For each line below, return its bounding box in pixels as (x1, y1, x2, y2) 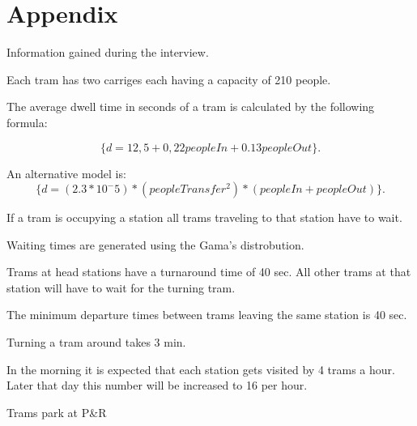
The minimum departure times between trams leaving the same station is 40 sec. (6, 306, 407, 323)
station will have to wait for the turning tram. (6, 279, 236, 296)
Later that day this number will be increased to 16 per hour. (6, 377, 308, 394)
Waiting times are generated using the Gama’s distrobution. (6, 236, 304, 253)
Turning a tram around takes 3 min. (6, 334, 186, 351)
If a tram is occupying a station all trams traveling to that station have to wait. (6, 209, 402, 226)
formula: (6, 113, 48, 130)
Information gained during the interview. (6, 44, 209, 61)
